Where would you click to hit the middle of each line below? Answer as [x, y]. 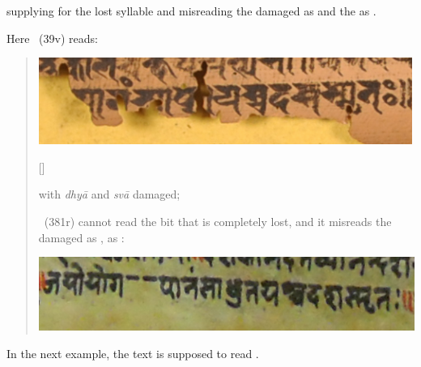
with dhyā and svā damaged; [109, 194]
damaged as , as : [81, 237]
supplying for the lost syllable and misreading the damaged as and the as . [191, 11]
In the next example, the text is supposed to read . [133, 353]
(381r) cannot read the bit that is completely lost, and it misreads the [218, 221]
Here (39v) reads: [52, 38]
